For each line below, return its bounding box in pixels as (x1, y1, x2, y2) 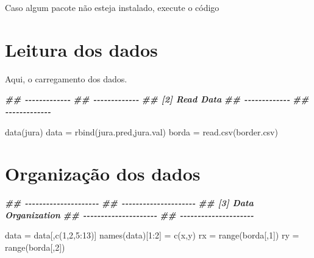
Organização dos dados (5, 161, 201, 186)
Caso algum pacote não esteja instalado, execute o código (5, 1, 219, 13)
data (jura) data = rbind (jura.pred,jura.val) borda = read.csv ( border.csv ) (5, 125, 278, 138)
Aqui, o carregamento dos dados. (5, 72, 127, 85)
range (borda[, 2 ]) (5, 241, 65, 253)
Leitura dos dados (5, 37, 158, 62)
